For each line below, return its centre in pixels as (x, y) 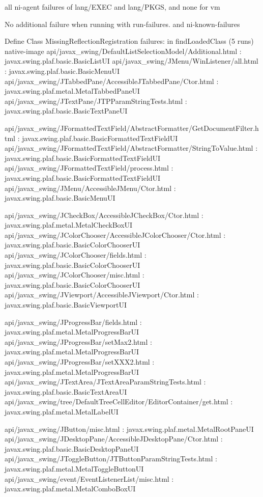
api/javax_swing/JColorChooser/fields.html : (76, 255)
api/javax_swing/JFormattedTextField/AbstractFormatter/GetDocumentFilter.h (132, 128)
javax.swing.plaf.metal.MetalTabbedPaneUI (72, 91)
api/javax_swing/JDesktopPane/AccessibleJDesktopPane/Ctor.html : (114, 439)
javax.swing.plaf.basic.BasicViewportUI (66, 305)
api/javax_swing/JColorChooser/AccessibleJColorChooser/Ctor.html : (115, 234)
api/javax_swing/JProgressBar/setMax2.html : (78, 341)
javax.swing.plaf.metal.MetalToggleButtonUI (74, 468)
